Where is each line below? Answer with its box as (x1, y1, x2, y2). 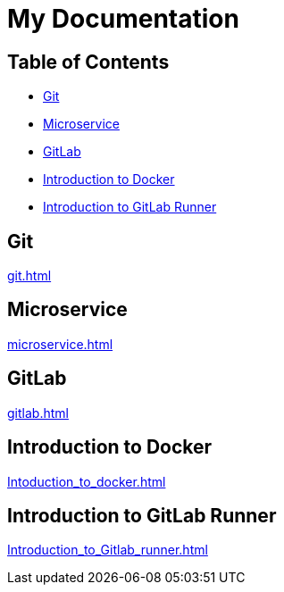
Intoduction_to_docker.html (7, 473, 166, 489)
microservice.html (7, 336, 113, 352)
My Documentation (7, 4, 239, 34)
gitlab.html (7, 404, 69, 421)
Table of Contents (7, 50, 170, 73)
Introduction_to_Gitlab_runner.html (7, 542, 208, 558)
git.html (7, 268, 52, 284)
